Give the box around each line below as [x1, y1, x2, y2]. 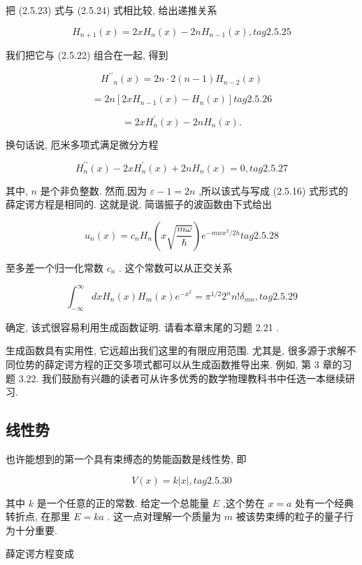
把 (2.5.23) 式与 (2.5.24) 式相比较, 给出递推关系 [6, 3, 217, 17]
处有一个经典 [295, 495, 354, 510]
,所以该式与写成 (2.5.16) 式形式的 [198, 183, 349, 197]
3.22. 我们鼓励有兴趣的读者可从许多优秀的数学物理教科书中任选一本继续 [18, 370, 346, 385]
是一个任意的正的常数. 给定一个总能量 [36, 495, 210, 510]
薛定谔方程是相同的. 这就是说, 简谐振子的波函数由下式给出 [6, 197, 273, 211]
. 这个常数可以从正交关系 [119, 260, 233, 274]
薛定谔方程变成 [6, 546, 74, 561]
